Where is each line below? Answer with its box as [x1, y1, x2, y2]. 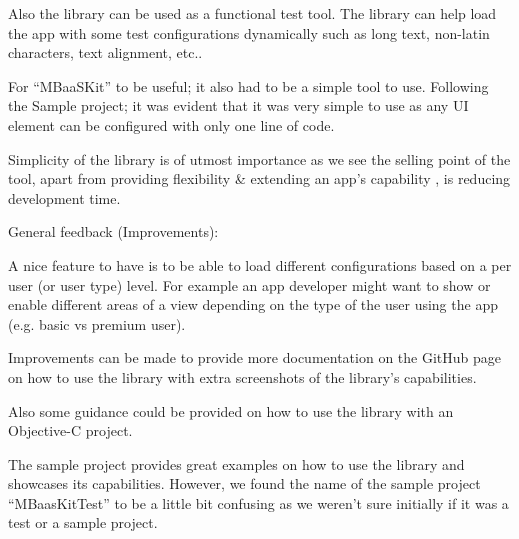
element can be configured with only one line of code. [8, 114, 335, 135]
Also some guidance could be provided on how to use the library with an [8, 400, 454, 421]
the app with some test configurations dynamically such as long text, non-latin [8, 22, 490, 43]
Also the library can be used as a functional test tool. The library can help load [8, 3, 497, 23]
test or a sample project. [8, 512, 158, 533]
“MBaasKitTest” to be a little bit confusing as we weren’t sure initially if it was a [8, 492, 509, 513]
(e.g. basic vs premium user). [8, 313, 186, 334]
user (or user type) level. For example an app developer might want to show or [8, 274, 491, 295]
